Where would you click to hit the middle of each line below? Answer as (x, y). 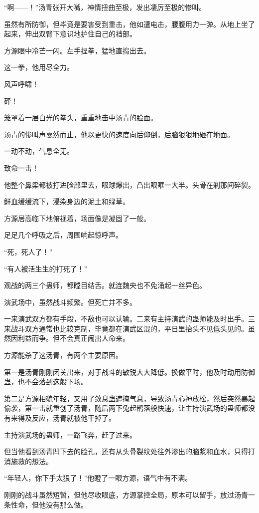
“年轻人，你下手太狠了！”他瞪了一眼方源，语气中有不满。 (98, 478)
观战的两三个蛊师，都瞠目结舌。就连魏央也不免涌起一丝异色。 (105, 285)
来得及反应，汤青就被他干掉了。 (63, 418)
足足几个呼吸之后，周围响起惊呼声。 (63, 235)
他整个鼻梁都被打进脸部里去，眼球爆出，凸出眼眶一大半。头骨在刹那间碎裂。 (129, 184)
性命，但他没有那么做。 (49, 504)
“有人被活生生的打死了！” (46, 268)
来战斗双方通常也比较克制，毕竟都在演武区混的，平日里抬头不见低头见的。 (126, 328)
